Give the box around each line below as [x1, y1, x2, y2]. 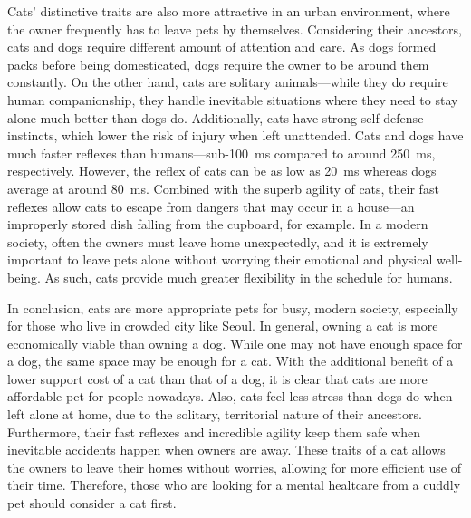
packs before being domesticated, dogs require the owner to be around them [7, 54, 429, 73]
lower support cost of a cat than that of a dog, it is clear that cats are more [7, 369, 428, 388]
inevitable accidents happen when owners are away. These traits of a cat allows [7, 440, 446, 459]
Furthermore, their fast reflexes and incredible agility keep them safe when [7, 422, 421, 441]
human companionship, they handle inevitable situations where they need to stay [7, 90, 458, 109]
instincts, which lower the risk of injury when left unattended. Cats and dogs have [7, 126, 464, 145]
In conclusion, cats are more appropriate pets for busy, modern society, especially [7, 298, 458, 317]
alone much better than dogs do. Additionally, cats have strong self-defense [7, 108, 424, 127]
